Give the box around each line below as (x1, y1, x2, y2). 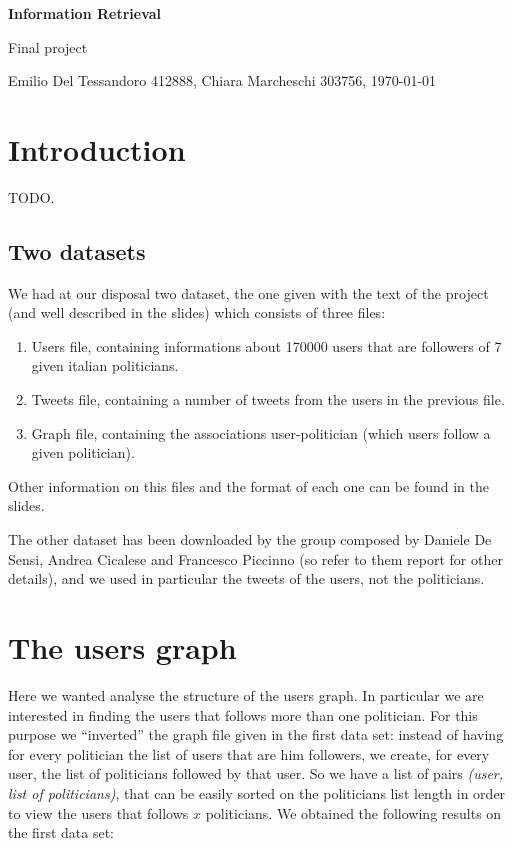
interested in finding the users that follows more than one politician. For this (8, 704, 478, 725)
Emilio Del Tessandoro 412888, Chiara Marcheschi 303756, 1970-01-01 (8, 70, 437, 91)
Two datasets (8, 235, 146, 266)
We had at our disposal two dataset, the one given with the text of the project (8, 282, 489, 303)
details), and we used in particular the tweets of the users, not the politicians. (8, 568, 485, 589)
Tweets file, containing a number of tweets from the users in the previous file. (31, 389, 505, 410)
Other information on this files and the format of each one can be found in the (8, 475, 489, 496)
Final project (8, 36, 88, 57)
